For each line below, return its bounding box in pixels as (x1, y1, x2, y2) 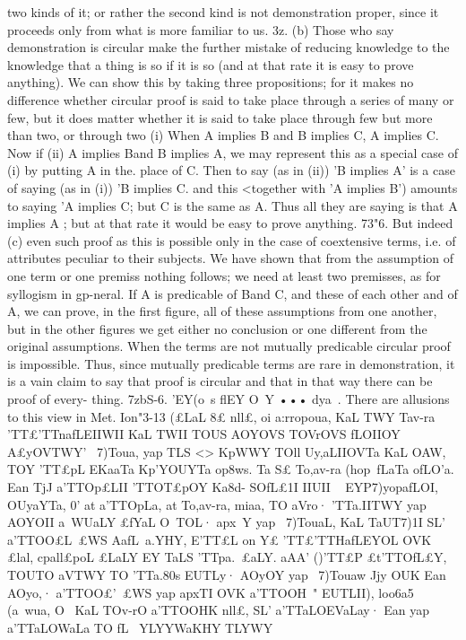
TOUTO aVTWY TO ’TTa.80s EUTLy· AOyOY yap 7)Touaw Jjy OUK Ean (7, 565, 446, 583)
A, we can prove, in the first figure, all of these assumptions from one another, (7, 302, 437, 320)
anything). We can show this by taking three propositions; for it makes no (7, 73, 414, 92)
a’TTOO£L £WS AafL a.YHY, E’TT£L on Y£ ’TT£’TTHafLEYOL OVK (7, 530, 432, 548)
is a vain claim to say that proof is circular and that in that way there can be (7, 372, 433, 390)
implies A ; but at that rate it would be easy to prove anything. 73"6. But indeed (7, 214, 453, 232)
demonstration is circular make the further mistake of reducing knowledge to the (7, 38, 450, 57)
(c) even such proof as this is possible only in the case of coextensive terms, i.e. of (7, 231, 456, 250)
